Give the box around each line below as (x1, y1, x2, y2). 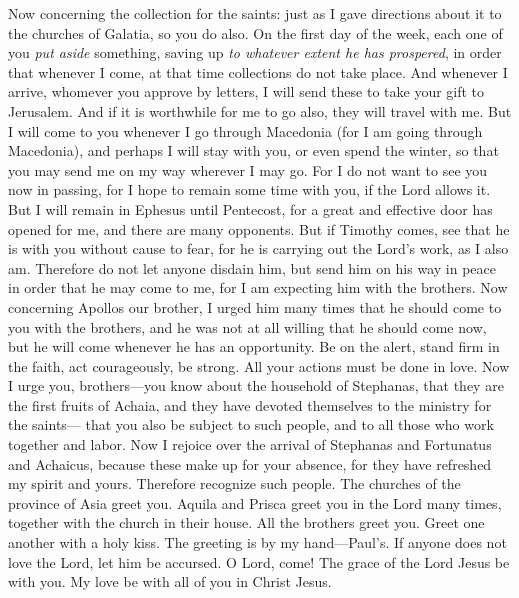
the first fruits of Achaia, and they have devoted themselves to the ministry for (8, 394, 492, 415)
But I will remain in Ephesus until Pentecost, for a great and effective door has (8, 198, 493, 219)
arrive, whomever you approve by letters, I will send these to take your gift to (8, 81, 485, 102)
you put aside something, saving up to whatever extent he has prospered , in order (8, 42, 502, 63)
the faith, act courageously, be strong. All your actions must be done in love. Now (8, 355, 510, 376)
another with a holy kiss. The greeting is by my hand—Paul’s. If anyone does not (8, 532, 507, 553)
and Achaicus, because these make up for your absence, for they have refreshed (8, 453, 492, 474)
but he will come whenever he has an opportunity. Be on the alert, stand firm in (8, 336, 500, 357)
